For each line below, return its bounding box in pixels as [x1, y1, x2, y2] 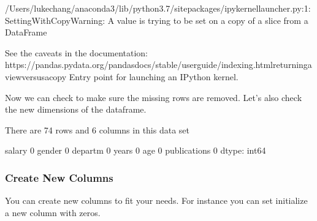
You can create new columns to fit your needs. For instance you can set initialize [5, 194, 308, 207]
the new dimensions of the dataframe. [5, 103, 147, 116]
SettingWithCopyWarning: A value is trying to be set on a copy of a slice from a [5, 13, 308, 26]
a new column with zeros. [5, 206, 101, 219]
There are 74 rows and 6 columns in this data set [5, 123, 189, 136]
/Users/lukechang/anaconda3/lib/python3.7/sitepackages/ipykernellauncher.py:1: [5, 2, 311, 14]
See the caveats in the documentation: [5, 46, 148, 59]
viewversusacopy [5, 70, 67, 83]
